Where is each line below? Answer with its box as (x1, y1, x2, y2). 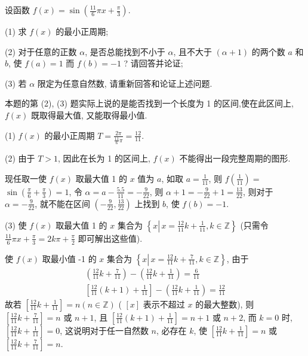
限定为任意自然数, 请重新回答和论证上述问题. (37, 77, 212, 89)
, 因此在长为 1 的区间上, (58, 152, 150, 165)
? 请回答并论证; (124, 57, 183, 69)
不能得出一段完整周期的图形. (179, 152, 291, 165)
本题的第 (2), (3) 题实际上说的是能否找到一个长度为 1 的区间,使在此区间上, (5, 97, 294, 109)
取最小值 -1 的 (42, 252, 97, 264)
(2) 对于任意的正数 (5, 45, 77, 57)
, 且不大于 (173, 45, 212, 57)
